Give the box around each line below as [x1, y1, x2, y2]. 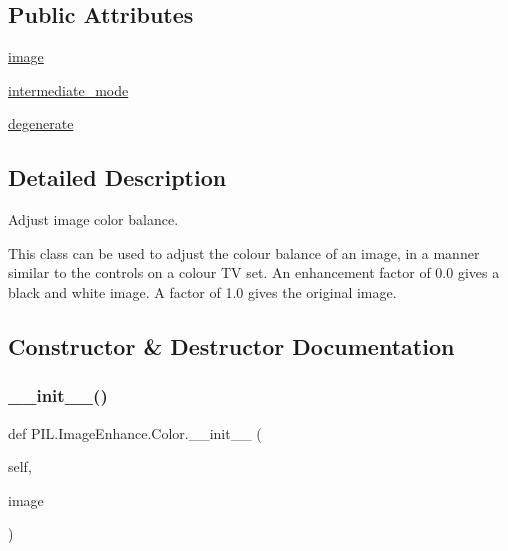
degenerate [8, 113, 74, 134]
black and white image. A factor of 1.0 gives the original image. [8, 281, 397, 302]
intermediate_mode [8, 79, 129, 100]
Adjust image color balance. [8, 209, 179, 230]
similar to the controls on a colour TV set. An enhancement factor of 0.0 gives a [8, 262, 500, 283]
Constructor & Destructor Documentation [8, 330, 455, 361]
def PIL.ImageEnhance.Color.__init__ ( [8, 422, 262, 443]
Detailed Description [8, 162, 227, 193]
